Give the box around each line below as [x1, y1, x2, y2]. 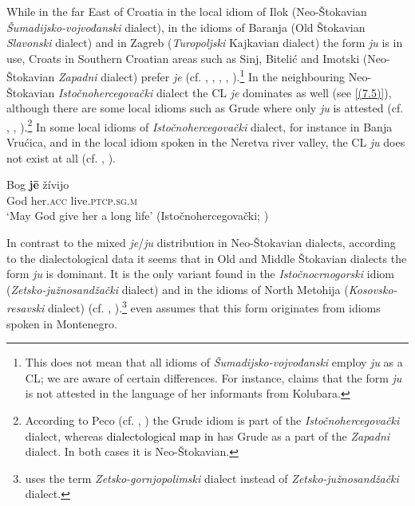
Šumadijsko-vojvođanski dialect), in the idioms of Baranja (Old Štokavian [6, 18, 366, 35]
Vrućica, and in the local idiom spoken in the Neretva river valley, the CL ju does [6, 134, 405, 151]
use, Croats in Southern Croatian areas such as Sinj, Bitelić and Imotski [6, 49, 360, 66]
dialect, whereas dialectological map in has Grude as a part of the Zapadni [25, 427, 390, 444]
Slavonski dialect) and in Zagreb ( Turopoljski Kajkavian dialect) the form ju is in [6, 34, 403, 51]
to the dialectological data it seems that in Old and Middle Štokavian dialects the [6, 249, 407, 266]
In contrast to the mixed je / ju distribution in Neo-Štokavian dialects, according [6, 234, 396, 251]
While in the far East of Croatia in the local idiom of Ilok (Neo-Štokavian [6, 3, 367, 19]
